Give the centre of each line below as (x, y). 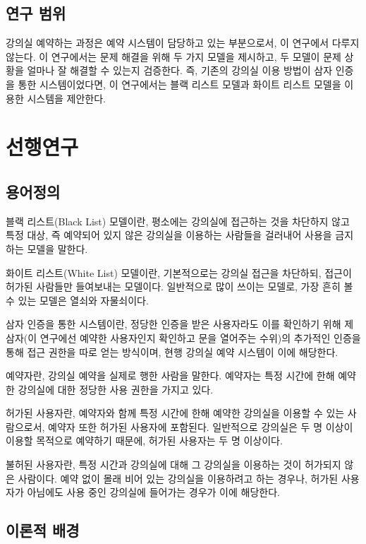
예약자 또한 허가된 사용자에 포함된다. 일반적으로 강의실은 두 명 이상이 (201, 426)
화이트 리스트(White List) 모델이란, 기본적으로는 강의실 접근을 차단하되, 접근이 (179, 272)
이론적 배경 (43, 530)
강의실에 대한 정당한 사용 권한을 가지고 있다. (116, 389)
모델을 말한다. (57, 248)
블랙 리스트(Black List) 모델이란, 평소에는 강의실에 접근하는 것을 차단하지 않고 (178, 221)
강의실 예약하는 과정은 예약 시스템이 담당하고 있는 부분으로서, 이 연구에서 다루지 (183, 43)
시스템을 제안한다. (67, 98)
